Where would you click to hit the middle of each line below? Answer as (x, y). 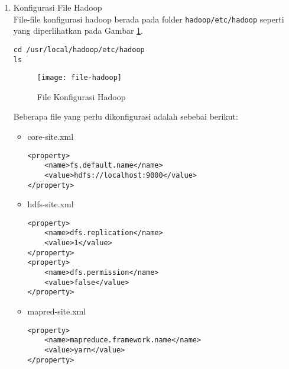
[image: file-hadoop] (79, 78)
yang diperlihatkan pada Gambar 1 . (78, 31)
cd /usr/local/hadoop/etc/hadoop (79, 49)
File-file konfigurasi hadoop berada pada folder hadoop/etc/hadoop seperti (149, 19)
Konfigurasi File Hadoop (58, 7)
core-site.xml (51, 136)
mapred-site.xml (57, 311)
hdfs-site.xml (51, 204)
